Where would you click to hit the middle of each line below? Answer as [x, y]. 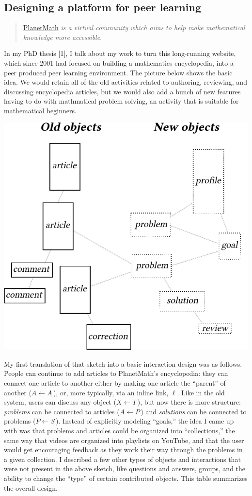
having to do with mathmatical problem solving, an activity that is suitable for [121, 101]
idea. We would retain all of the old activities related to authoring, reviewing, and [126, 82]
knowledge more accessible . [63, 37]
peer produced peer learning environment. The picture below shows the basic [118, 72]
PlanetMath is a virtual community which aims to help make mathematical [134, 27]
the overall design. [31, 487]
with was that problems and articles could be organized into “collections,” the [119, 431]
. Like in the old [201, 392]
